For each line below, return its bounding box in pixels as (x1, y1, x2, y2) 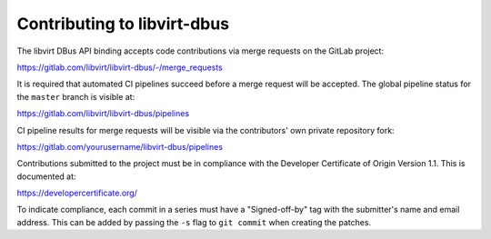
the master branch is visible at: (16, 91, 135, 102)
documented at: (16, 171, 76, 182)
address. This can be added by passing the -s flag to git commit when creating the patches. (16, 216, 372, 227)
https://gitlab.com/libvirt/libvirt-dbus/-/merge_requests (16, 62, 223, 73)
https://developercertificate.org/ (16, 187, 138, 199)
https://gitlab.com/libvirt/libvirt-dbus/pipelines (16, 108, 190, 119)
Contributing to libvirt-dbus (16, 14, 230, 34)
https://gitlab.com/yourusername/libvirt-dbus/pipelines (16, 141, 223, 152)
